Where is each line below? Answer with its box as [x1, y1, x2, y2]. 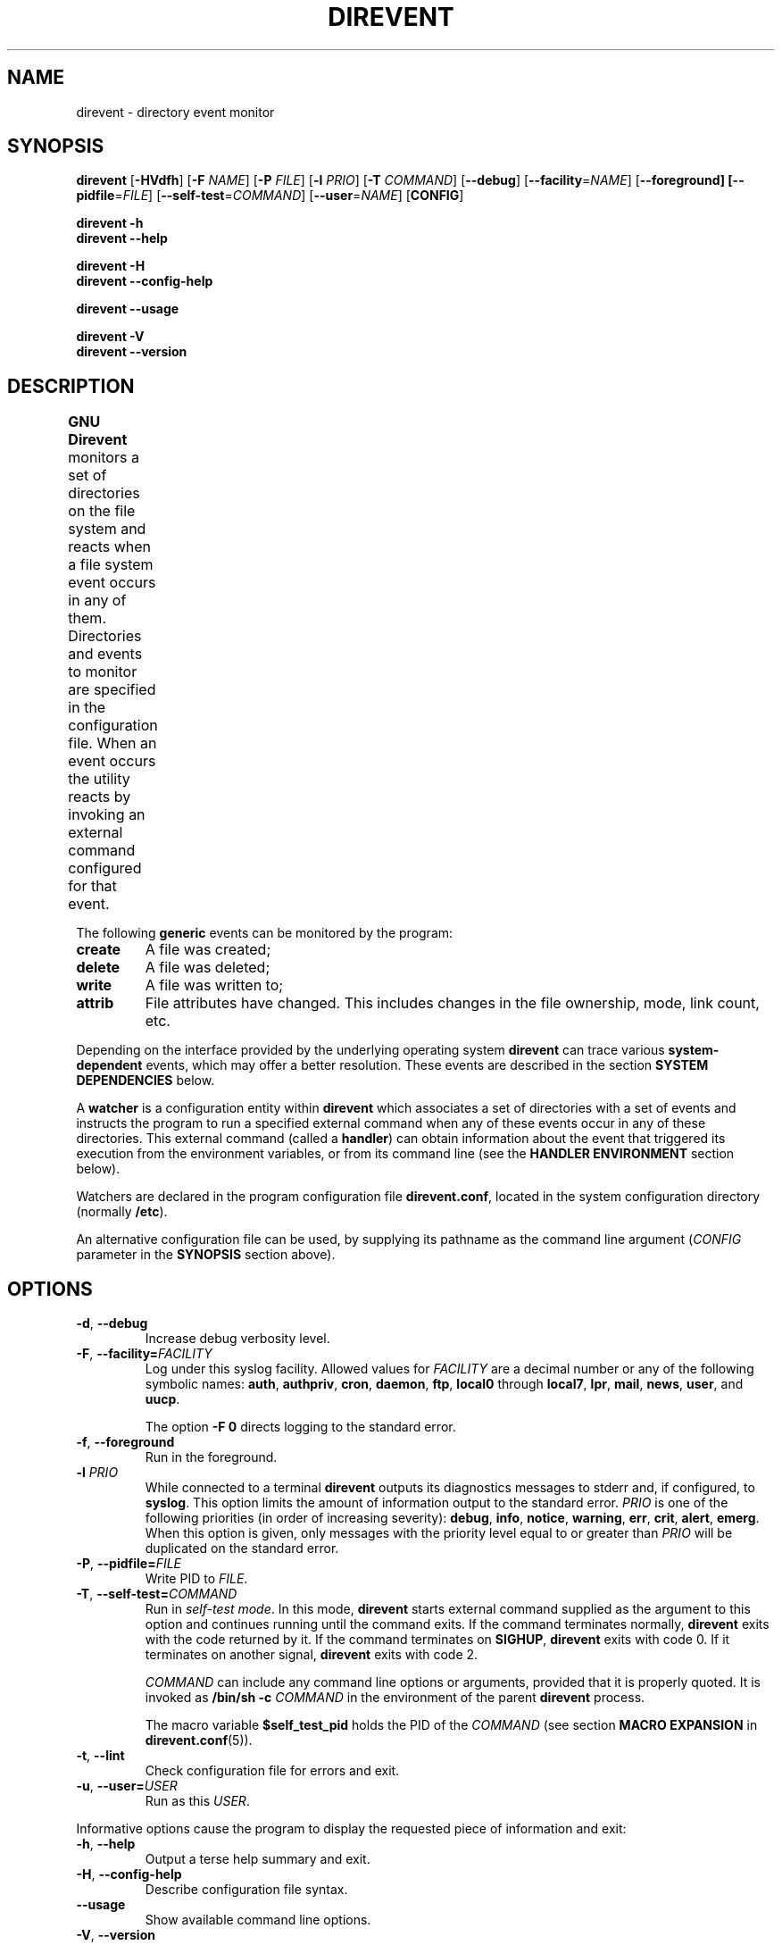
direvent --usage [76, 301, 179, 317]
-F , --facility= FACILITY [76, 1346, 212, 1362]
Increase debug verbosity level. [145, 1331, 330, 1347]
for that [68, 877, 117, 896]
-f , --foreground [76, 1434, 175, 1450]
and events [68, 645, 143, 664]
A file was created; [145, 940, 271, 959]
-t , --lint [76, 1748, 125, 1764]
